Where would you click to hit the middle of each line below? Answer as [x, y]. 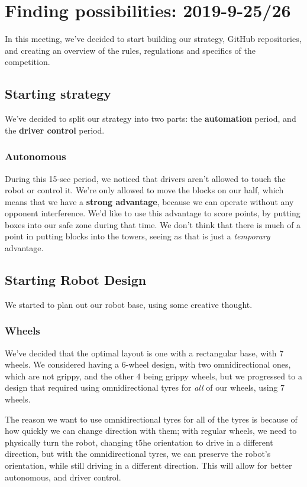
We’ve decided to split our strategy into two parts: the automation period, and [151, 118]
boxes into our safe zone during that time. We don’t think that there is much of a [153, 224]
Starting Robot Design [76, 280]
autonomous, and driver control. [63, 477]
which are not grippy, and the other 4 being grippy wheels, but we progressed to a [153, 376]
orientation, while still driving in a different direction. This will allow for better [148, 465]
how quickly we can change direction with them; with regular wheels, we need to [151, 431]
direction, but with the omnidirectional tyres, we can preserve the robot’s [138, 454]
